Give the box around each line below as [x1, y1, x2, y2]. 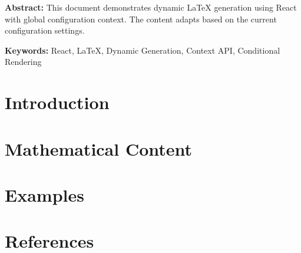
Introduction [5, 90, 110, 114]
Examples [5, 182, 84, 206]
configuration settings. [5, 24, 85, 37]
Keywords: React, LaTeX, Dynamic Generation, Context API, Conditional [5, 44, 280, 56]
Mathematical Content [5, 136, 193, 160]
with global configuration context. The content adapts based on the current [5, 12, 277, 25]
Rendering [5, 55, 42, 68]
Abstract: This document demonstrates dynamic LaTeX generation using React [5, 1, 297, 13]
